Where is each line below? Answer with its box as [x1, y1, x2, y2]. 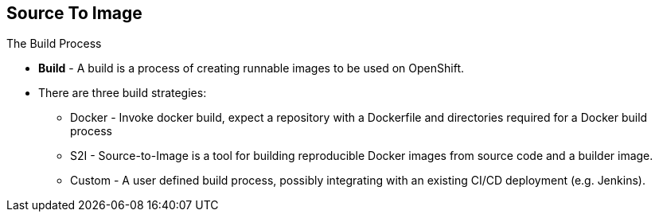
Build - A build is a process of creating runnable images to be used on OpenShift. [38, 61, 465, 76]
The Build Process [6, 37, 102, 51]
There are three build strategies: [38, 86, 207, 100]
